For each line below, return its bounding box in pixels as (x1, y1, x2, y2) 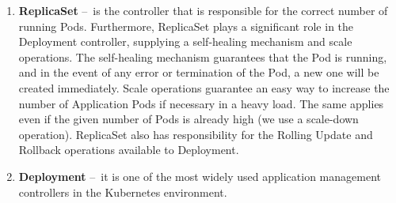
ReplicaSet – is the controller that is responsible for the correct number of (18, 2, 388, 18)
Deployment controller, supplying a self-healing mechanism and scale (18, 33, 352, 50)
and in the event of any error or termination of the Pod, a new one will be (18, 64, 379, 81)
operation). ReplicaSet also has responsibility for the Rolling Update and (18, 126, 373, 142)
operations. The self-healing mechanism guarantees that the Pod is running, (18, 48, 387, 65)
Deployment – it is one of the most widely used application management (18, 167, 381, 184)
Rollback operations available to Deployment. (18, 141, 239, 158)
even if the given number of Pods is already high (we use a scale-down (18, 111, 359, 127)
